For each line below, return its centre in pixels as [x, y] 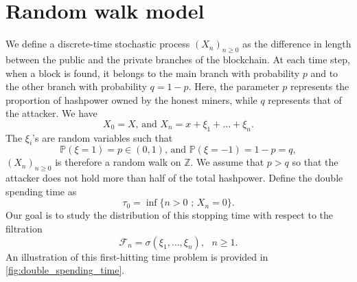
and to [324, 73]
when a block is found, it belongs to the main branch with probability [153, 73]
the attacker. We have [51, 113]
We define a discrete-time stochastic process [98, 44]
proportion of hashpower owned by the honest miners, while [131, 99]
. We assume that [227, 162]
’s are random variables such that [103, 137]
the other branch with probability [76, 86]
